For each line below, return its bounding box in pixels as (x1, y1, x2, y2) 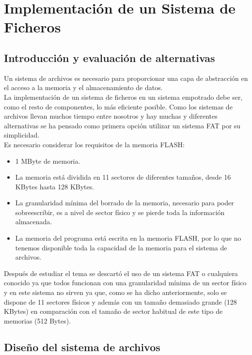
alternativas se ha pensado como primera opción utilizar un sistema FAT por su (4, 120, 241, 130)
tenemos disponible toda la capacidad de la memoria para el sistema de (15, 242, 227, 252)
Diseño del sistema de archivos (4, 339, 160, 354)
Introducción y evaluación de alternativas (4, 50, 215, 65)
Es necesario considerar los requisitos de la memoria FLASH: (4, 139, 185, 149)
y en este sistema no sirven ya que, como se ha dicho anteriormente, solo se (4, 287, 227, 297)
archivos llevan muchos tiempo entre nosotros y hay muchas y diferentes (4, 111, 218, 121)
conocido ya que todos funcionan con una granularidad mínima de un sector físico (4, 278, 247, 288)
